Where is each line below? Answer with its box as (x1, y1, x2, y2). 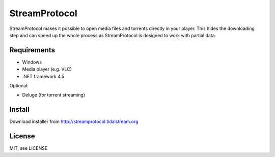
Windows (22, 59, 42, 65)
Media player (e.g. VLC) (22, 66, 72, 72)
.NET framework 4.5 (22, 73, 65, 79)
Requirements (9, 46, 56, 54)
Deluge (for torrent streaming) (22, 92, 86, 98)
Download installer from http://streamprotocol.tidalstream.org (9, 118, 139, 124)
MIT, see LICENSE (9, 145, 48, 151)
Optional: (9, 83, 29, 89)
